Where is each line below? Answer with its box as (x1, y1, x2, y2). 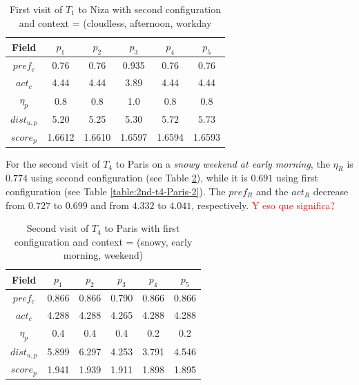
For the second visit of (6, 156, 100, 170)
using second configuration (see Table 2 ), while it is (30, 170, 248, 185)
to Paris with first (104, 221, 180, 235)
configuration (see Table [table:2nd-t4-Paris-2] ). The (6, 184, 226, 199)
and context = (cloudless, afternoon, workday (19, 15, 212, 30)
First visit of (9, 2, 63, 16)
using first (275, 170, 318, 185)
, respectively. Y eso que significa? (191, 197, 336, 212)
